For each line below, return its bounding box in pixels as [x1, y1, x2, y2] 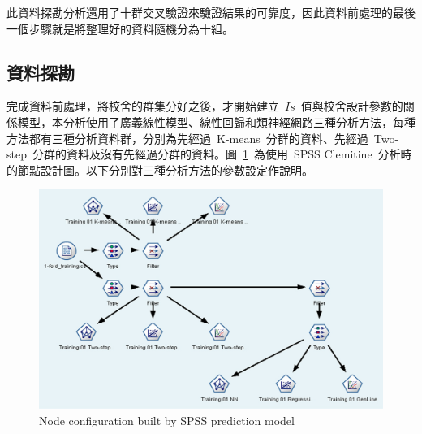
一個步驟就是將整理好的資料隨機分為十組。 [6, 20, 234, 37]
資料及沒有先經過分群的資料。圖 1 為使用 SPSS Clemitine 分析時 [66, 145, 412, 163]
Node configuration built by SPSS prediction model [39, 411, 295, 428]
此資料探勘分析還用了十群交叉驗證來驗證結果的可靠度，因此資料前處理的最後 [6, 4, 416, 20]
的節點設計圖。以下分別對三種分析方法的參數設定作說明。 [6, 161, 313, 178]
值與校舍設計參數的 [300, 98, 403, 115]
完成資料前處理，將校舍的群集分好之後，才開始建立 [6, 98, 279, 115]
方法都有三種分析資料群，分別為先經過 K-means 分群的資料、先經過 [6, 129, 368, 146]
